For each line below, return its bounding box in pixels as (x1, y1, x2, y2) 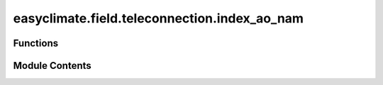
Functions (13, 37, 59, 49)
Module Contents (13, 60, 91, 72)
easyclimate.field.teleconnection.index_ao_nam (13, 11, 304, 26)
